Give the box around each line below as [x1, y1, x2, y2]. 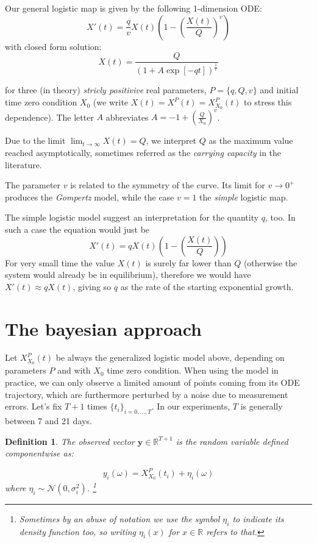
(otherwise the [243, 256, 297, 269]
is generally [240, 400, 283, 413]
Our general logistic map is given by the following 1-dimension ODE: [5, 2, 262, 14]
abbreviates [105, 110, 149, 123]
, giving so [73, 280, 112, 293]
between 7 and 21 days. [5, 414, 92, 427]
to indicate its [232, 512, 284, 525]
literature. [5, 158, 42, 171]
